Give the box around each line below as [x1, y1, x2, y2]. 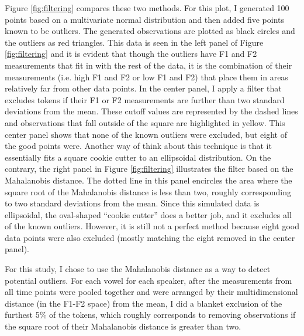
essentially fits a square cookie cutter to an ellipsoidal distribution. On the [5, 151, 271, 163]
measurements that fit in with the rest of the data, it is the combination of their [5, 59, 292, 71]
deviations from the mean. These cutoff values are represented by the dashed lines [5, 105, 298, 117]
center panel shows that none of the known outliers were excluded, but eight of [5, 128, 287, 140]
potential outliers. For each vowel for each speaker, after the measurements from [5, 274, 292, 286]
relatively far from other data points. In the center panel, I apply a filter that [5, 82, 282, 94]
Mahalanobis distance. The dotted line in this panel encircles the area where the [5, 174, 292, 186]
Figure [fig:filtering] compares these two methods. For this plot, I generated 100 [5, 2, 289, 13]
